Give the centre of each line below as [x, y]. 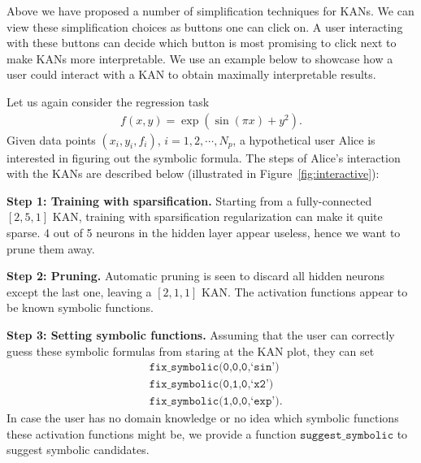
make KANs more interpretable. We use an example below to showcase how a [200, 58]
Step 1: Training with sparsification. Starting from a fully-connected [189, 200]
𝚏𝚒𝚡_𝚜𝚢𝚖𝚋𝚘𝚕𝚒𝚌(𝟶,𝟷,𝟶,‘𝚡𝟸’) [211, 385]
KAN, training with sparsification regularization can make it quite [217, 216]
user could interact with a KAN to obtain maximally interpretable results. [191, 74]
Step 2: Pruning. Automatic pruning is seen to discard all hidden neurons [196, 276]
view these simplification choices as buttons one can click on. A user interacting [205, 26]
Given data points [51, 139]
